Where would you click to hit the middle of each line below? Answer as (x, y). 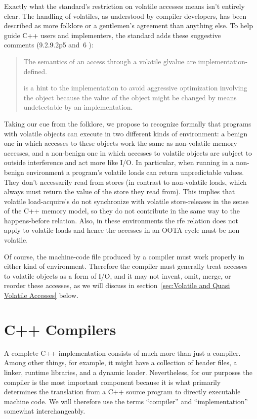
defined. (35, 71)
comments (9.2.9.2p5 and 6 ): (49, 45)
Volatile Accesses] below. (41, 295)
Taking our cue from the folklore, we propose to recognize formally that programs (128, 123)
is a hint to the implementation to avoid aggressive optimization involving (135, 88)
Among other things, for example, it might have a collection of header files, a (121, 362)
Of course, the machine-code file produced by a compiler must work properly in (124, 256)
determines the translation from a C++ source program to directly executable (122, 392)
